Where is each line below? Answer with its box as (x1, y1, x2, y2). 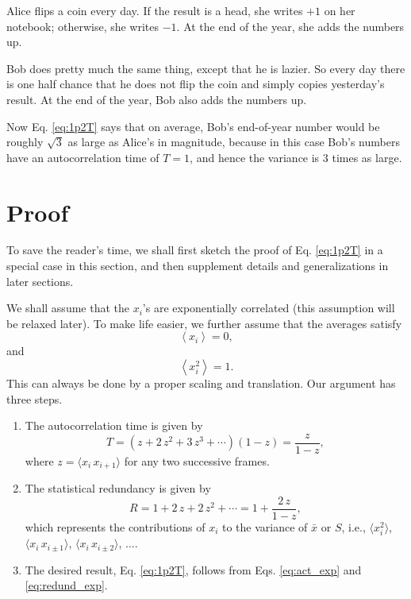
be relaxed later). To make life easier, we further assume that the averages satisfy (6, 315, 402, 331)
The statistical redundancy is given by (25, 480, 211, 497)
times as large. (332, 149, 402, 165)
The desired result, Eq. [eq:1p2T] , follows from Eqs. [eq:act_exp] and (25, 561, 362, 578)
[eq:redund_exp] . (25, 577, 108, 593)
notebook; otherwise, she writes (6, 17, 159, 34)
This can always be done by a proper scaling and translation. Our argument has (6, 375, 396, 392)
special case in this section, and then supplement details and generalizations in (6, 257, 389, 274)
